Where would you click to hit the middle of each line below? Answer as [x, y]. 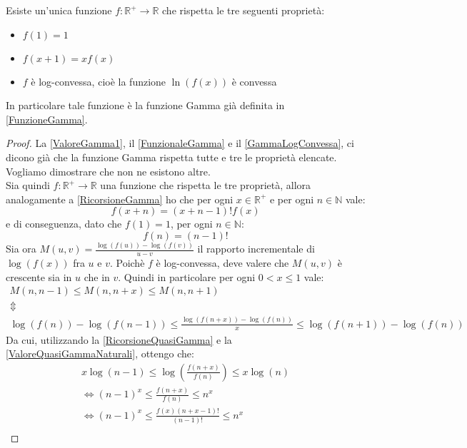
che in [97, 276]
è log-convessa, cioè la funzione [99, 81]
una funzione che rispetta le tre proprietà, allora [206, 185]
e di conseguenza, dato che [64, 224]
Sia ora [21, 249]
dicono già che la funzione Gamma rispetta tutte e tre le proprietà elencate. [171, 157]
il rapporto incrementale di [256, 249]
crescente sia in [39, 276]
